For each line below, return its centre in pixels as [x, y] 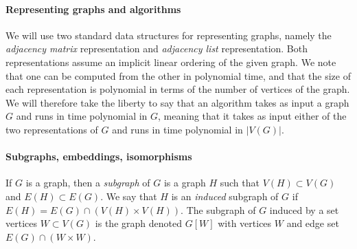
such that [240, 183]
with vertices [245, 223]
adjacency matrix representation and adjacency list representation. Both [157, 48]
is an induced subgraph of [225, 196]
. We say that [129, 196]
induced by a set [304, 209]
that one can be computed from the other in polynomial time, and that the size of [178, 75]
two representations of [52, 129]
